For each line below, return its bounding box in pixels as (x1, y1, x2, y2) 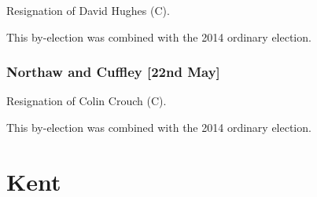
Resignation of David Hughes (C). (6, 2, 170, 18)
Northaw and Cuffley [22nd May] (6, 62, 220, 82)
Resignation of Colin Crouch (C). (6, 93, 167, 109)
